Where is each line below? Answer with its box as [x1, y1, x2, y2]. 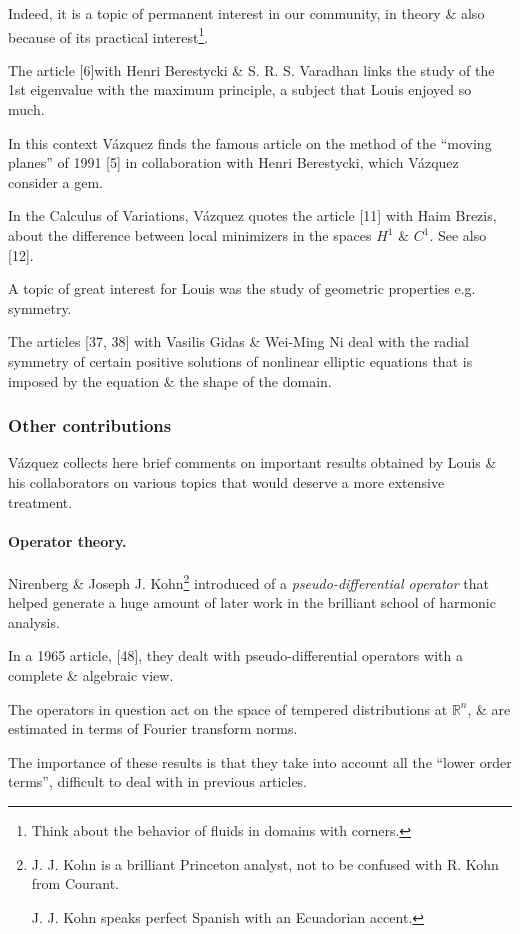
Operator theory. [8, 530, 127, 551]
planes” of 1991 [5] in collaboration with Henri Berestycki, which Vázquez [8, 152, 459, 173]
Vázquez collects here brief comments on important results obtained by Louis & [8, 452, 497, 473]
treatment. [8, 491, 73, 512]
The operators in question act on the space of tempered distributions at [8, 698, 448, 719]
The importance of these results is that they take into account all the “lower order [8, 751, 512, 772]
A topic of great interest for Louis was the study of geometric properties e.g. [8, 278, 476, 299]
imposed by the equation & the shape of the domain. [8, 370, 332, 391]
